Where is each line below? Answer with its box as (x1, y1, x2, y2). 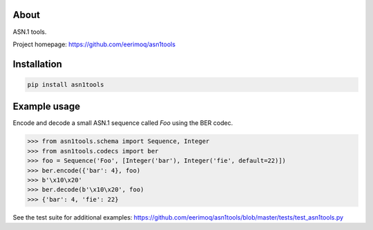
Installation (12, 58, 62, 70)
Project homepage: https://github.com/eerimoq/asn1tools (12, 40, 176, 48)
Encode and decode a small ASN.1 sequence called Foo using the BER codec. (12, 119, 233, 127)
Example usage (12, 101, 81, 113)
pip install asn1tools (27, 80, 104, 88)
